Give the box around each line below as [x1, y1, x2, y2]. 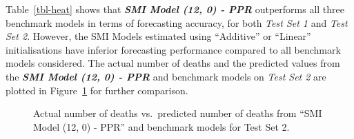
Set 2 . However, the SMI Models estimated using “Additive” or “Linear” [6, 29, 311, 43]
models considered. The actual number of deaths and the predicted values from [6, 56, 340, 70]
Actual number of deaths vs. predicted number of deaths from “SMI [33, 106, 322, 120]
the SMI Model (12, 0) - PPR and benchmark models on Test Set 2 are [6, 69, 326, 83]
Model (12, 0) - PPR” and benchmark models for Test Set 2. [33, 119, 290, 133]
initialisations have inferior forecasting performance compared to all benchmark [6, 42, 341, 56]
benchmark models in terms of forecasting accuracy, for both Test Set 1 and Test [6, 15, 348, 30]
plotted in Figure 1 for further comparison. [6, 83, 188, 97]
